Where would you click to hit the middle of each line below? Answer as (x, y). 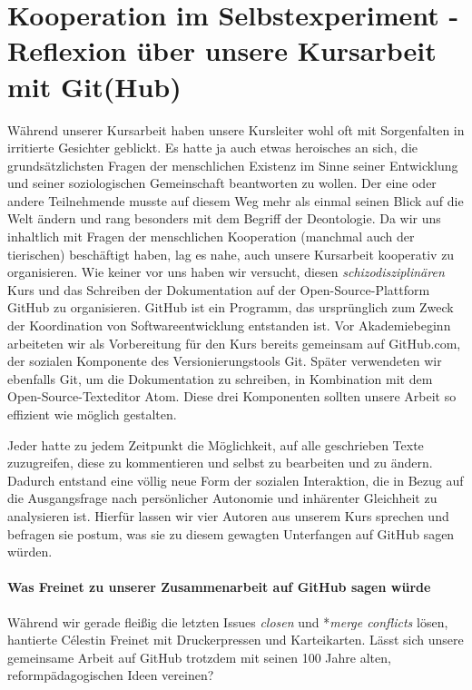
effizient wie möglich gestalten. (92, 414)
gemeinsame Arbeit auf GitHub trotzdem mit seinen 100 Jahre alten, (199, 657)
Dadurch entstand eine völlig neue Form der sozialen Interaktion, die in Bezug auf (236, 480)
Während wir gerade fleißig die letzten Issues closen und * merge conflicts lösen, (228, 621)
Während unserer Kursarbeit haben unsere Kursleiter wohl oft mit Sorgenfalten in (236, 129)
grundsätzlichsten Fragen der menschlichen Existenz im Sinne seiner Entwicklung (233, 165)
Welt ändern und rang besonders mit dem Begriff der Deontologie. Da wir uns (224, 218)
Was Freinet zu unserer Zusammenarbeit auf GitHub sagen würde (219, 587)
